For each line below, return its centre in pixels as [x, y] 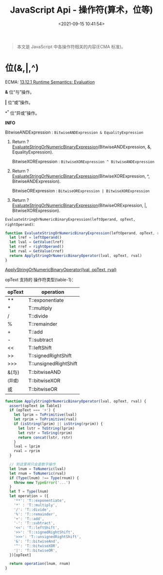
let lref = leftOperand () [36, 238]
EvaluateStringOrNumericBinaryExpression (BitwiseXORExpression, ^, [81, 176]
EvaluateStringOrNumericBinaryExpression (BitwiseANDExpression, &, [82, 147]
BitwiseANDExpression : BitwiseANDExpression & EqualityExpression [74, 132]
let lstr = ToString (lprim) [46, 428]
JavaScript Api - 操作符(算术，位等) [81, 10]
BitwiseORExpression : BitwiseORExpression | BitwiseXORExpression [81, 191]
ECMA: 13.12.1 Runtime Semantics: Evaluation [50, 82]
